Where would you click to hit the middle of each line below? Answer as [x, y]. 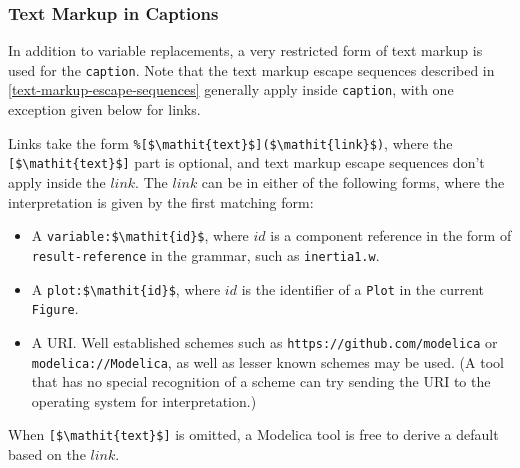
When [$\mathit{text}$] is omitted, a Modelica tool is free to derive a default [253, 434]
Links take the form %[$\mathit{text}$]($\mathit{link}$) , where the [230, 142]
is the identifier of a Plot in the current [362, 288]
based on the [47, 454]
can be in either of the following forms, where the [353, 182]
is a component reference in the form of [391, 235]
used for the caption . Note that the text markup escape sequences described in [251, 69]
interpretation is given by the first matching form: [161, 201]
